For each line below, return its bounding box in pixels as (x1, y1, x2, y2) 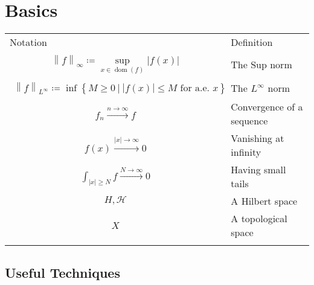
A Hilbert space (231, 194, 298, 208)
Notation (10, 35, 47, 50)
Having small (231, 162, 286, 177)
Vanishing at (231, 131, 284, 146)
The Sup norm (231, 57, 292, 72)
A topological (231, 211, 287, 226)
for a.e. (180, 83, 210, 93)
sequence (231, 114, 268, 128)
